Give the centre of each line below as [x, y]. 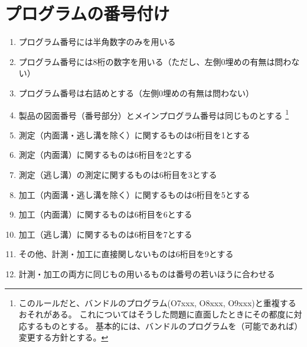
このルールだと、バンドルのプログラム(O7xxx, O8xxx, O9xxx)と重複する [157, 302]
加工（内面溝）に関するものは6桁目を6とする [105, 214]
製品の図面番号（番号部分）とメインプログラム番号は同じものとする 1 [154, 114]
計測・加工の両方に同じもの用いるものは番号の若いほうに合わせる [147, 273]
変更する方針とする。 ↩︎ [63, 337]
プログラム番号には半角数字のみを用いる [97, 42]
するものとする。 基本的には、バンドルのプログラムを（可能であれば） [163, 325]
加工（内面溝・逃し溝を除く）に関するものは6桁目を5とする [134, 194]
